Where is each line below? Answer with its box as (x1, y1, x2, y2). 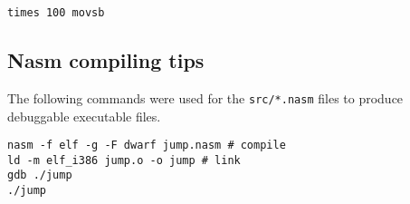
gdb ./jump (7, 169, 72, 182)
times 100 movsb (7, 6, 105, 19)
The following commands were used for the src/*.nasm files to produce (7, 88, 404, 107)
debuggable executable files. (7, 106, 161, 125)
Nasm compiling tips (7, 46, 205, 74)
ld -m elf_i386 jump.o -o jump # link (7, 153, 241, 167)
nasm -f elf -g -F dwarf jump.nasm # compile (7, 139, 286, 152)
